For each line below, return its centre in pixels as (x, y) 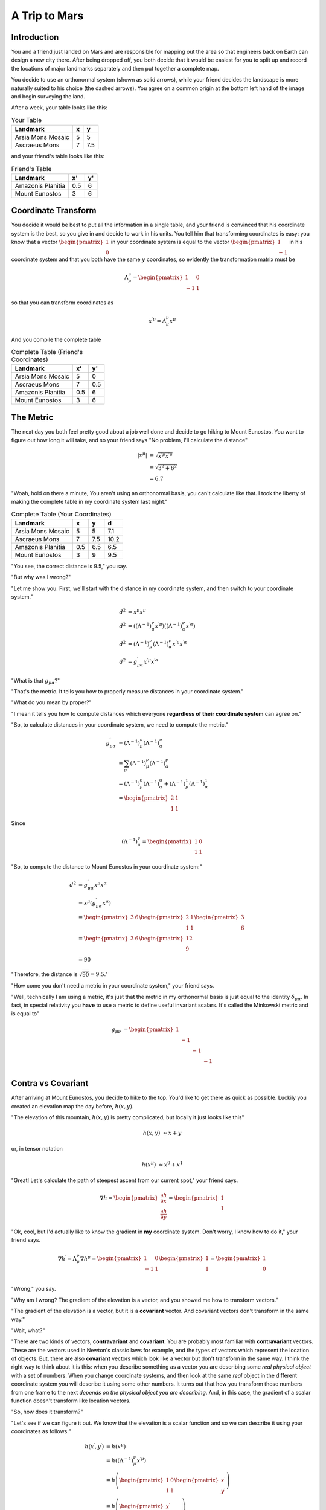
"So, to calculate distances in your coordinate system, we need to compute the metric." (120, 725)
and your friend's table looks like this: (58, 156)
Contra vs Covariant (50, 1083)
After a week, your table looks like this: (59, 108)
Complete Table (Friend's (47, 352)
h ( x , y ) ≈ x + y (162, 1133)
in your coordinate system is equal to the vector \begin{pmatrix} (193, 242)
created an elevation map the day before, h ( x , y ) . (72, 1106)
